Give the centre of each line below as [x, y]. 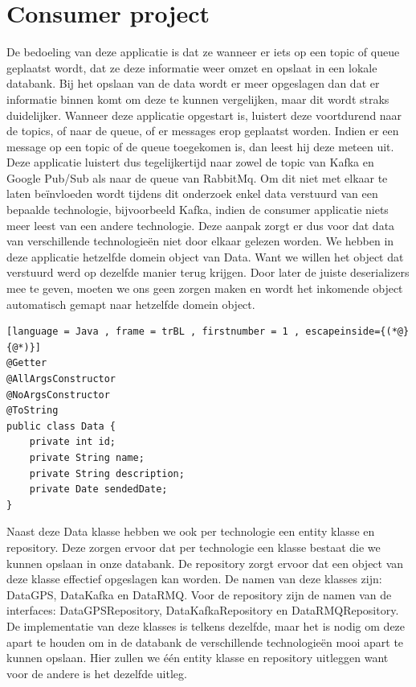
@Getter [27, 363]
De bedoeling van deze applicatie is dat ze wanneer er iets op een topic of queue [203, 52]
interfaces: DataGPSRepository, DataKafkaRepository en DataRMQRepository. [203, 610]
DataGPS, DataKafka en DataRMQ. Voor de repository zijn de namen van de [199, 594]
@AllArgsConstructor [61, 379]
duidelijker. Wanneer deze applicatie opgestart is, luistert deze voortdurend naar [204, 115]
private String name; [87, 457]
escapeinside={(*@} [357, 332]
